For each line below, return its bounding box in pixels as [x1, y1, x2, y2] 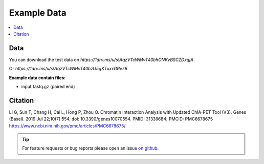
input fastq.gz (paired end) [21, 83, 75, 90]
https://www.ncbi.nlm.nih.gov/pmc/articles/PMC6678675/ [9, 123, 126, 129]
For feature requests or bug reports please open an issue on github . [22, 145, 159, 151]
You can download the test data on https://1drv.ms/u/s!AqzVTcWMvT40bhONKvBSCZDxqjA [9, 57, 194, 62]
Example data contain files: [9, 75, 66, 81]
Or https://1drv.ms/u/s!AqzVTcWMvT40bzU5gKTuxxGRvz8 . [9, 66, 129, 72]
